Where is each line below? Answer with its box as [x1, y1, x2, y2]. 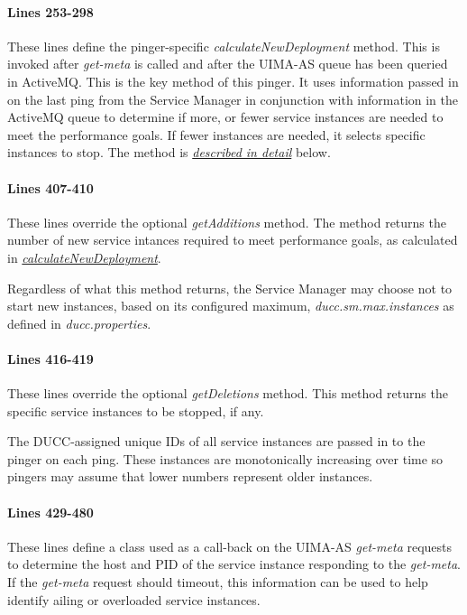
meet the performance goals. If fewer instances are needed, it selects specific [7, 125, 426, 144]
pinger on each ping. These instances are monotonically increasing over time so [7, 449, 444, 468]
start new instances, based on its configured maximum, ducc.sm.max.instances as [7, 296, 454, 315]
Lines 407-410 [7, 178, 94, 197]
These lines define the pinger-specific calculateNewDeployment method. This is [7, 36, 440, 55]
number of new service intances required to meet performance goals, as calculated [7, 230, 458, 249]
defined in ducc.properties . [7, 313, 151, 332]
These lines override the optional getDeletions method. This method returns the [7, 384, 448, 403]
